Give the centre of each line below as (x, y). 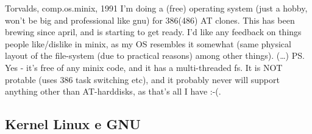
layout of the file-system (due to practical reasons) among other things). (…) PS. (155, 55)
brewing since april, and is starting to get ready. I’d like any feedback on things (153, 32)
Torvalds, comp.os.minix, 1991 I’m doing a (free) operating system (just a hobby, (156, 8)
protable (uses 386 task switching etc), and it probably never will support (142, 79)
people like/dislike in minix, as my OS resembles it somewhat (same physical (148, 43)
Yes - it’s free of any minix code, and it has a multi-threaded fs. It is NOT (144, 67)
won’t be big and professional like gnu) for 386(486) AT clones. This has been (150, 20)
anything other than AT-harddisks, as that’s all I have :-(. (113, 91)
